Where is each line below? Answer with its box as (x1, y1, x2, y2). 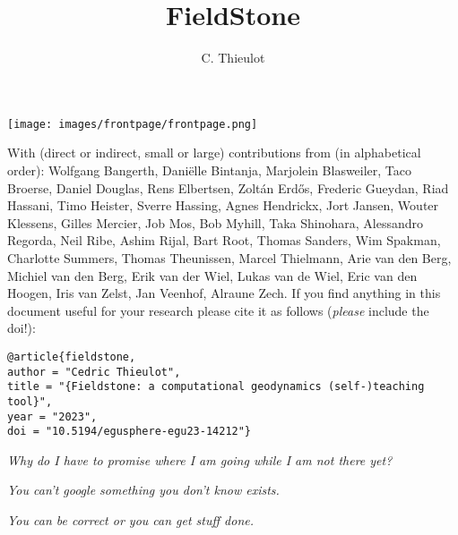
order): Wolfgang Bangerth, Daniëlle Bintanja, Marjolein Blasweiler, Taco (7, 160, 412, 179)
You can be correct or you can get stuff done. (7, 511, 255, 530)
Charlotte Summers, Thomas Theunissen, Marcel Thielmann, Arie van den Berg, (7, 248, 452, 267)
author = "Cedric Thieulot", (7, 365, 181, 378)
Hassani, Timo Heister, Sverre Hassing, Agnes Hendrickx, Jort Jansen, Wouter (7, 196, 439, 215)
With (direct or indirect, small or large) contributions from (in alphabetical (7, 143, 421, 162)
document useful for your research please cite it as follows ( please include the (7, 301, 429, 319)
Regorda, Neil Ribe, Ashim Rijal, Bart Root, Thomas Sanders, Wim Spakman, (7, 231, 441, 250)
